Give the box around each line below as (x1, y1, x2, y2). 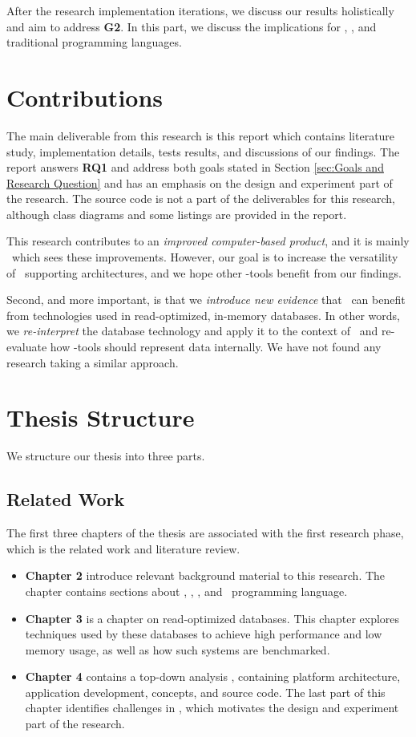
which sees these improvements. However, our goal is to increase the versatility (11, 249, 398, 265)
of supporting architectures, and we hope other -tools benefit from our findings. (6, 264, 402, 281)
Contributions (6, 80, 164, 113)
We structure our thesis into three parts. (6, 447, 205, 464)
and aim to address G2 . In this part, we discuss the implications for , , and (6, 18, 377, 34)
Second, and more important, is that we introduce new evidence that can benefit (6, 291, 406, 308)
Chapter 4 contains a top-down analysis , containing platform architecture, (25, 668, 401, 685)
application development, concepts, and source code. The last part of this (25, 683, 386, 700)
